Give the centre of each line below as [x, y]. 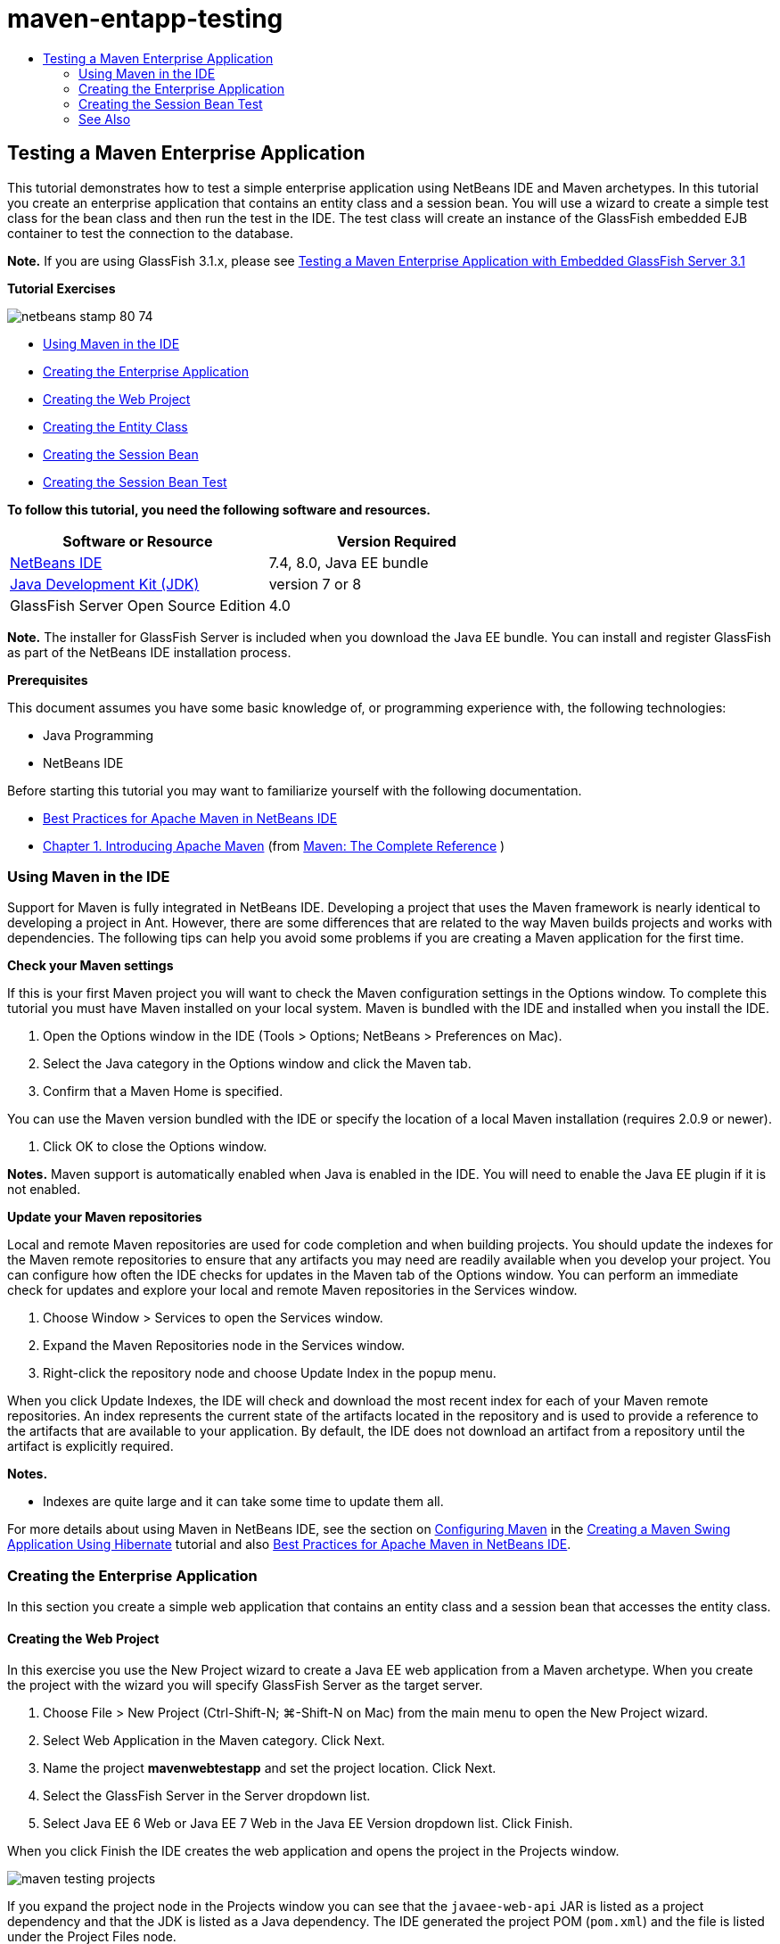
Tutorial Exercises [62, 288]
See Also [105, 119]
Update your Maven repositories [105, 1217]
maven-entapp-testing [145, 19]
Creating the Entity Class [115, 426]
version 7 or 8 [315, 584]
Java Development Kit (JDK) [105, 584]
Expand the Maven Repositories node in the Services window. [224, 1346]
